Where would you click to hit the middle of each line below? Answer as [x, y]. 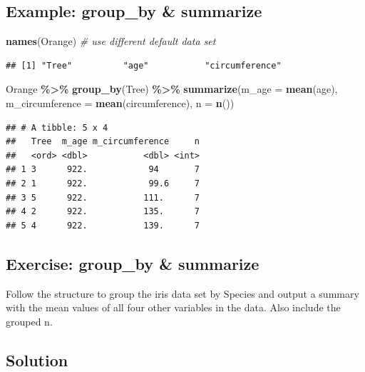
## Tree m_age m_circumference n [103, 142]
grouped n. [29, 321]
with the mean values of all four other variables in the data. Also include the [173, 307]
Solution [37, 360]
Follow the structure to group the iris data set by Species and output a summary [182, 293]
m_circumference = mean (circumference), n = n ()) [120, 102]
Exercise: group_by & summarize [133, 263]
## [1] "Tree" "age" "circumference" [144, 65]
